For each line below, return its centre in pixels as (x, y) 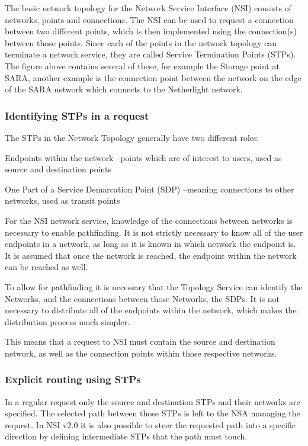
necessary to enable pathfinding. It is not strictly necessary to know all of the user (154, 232)
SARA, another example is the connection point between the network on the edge (153, 77)
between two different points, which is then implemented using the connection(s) (151, 31)
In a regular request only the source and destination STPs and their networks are (153, 401)
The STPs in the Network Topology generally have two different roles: (132, 137)
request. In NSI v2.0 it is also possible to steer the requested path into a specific (150, 424)
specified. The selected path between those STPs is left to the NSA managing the (153, 413)
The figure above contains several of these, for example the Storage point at (142, 65)
